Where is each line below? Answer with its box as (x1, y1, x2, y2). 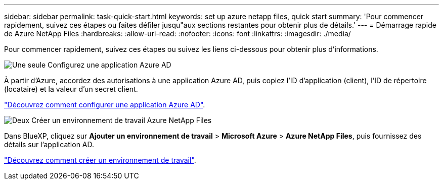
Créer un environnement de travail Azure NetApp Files (31, 116, 212, 125)
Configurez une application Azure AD (48, 60, 171, 69)
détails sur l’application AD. (4, 140, 95, 149)
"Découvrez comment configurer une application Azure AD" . (4, 100, 205, 109)
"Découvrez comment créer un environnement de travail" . (4, 156, 196, 164)
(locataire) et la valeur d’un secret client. (4, 85, 138, 93)
